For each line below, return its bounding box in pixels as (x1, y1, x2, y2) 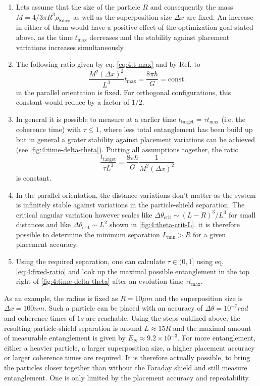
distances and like (16, 219, 71, 230)
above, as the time (16, 31, 73, 42)
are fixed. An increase (186, 11, 253, 22)
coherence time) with (16, 124, 81, 135)
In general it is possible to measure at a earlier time (16, 113, 176, 124)
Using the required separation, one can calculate (16, 256, 165, 267)
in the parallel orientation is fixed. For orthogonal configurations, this (16, 87, 231, 97)
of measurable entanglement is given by (4, 332, 126, 343)
